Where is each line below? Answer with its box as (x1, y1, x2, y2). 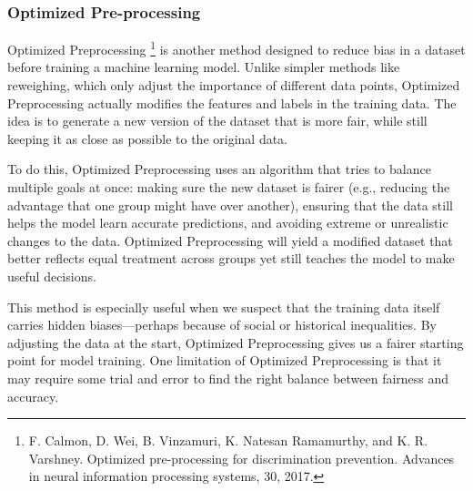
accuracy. (7, 386, 59, 405)
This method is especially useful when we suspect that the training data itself (7, 297, 440, 316)
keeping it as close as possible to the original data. (7, 128, 288, 148)
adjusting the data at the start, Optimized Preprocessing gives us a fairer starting (7, 332, 464, 352)
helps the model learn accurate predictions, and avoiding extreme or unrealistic (7, 213, 448, 232)
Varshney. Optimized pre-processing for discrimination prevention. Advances (28, 448, 455, 467)
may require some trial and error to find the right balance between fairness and (7, 368, 449, 387)
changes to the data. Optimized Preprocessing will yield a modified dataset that (7, 230, 453, 250)
